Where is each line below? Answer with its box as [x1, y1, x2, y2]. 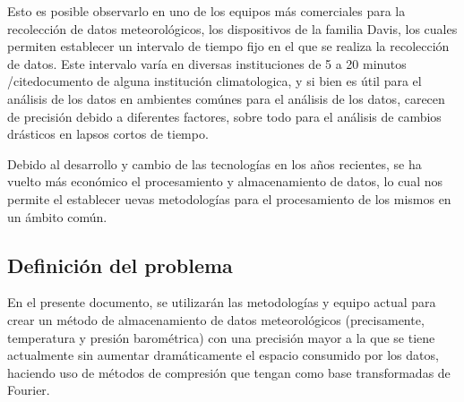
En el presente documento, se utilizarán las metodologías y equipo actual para [7, 293, 436, 312]
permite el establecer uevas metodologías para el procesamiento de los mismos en [7, 189, 451, 208]
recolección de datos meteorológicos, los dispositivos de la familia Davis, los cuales [7, 19, 458, 38]
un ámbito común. [7, 207, 107, 226]
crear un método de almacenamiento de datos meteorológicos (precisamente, [7, 310, 425, 329]
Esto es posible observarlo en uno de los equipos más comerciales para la [7, 2, 406, 20]
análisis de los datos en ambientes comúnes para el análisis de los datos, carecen [7, 89, 445, 107]
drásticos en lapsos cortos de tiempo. [7, 124, 209, 143]
